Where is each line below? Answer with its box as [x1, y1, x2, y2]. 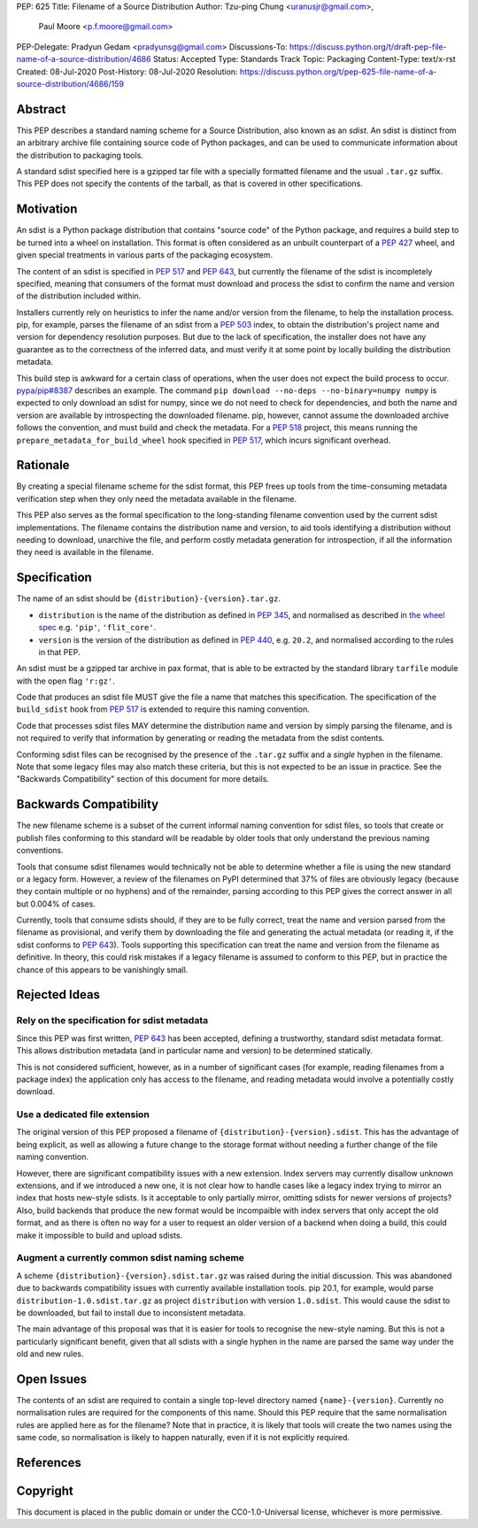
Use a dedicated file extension [16, 1108, 150, 1121]
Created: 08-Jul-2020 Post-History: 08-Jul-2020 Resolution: [16, 66, 238, 77]
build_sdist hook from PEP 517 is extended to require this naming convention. [16, 704, 310, 714]
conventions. [16, 845, 64, 856]
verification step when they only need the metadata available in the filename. [16, 493, 297, 504]
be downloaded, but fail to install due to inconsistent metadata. [16, 1307, 246, 1318]
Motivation [16, 202, 78, 217]
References [16, 1455, 81, 1470]
